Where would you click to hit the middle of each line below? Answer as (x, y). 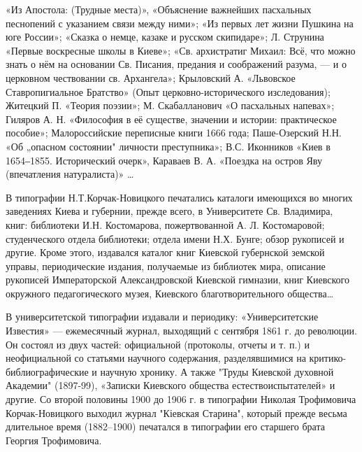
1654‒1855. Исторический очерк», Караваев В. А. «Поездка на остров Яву (164, 160)
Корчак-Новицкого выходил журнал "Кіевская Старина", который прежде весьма (176, 412)
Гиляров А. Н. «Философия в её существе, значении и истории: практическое (171, 119)
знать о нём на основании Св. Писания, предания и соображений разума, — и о (176, 64)
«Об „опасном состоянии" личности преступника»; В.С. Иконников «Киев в (168, 146)
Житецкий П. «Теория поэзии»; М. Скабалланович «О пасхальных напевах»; (170, 105)
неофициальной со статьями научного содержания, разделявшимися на (156, 358)
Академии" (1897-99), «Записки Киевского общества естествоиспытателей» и (171, 385)
